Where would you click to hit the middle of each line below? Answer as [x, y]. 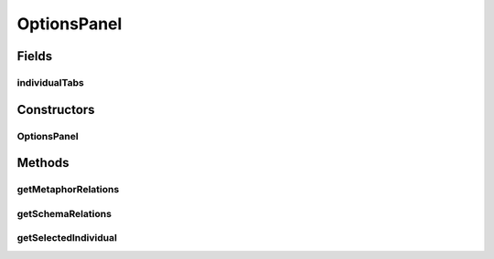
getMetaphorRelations [68, 190]
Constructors [56, 109]
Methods [43, 163]
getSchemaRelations [64, 213]
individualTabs [50, 82]
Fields [35, 56]
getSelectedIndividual [67, 238]
